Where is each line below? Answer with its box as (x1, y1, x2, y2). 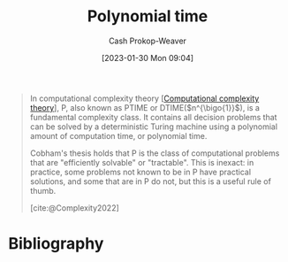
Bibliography (8, 234, 104, 254)
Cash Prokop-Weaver (108, 35, 187, 46)
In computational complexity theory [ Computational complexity (29, 93, 260, 104)
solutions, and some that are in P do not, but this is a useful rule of (29, 175, 271, 187)
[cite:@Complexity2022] (29, 202, 120, 213)
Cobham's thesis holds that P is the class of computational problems (29, 148, 280, 158)
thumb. (29, 185, 57, 196)
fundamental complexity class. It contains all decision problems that (29, 112, 277, 122)
